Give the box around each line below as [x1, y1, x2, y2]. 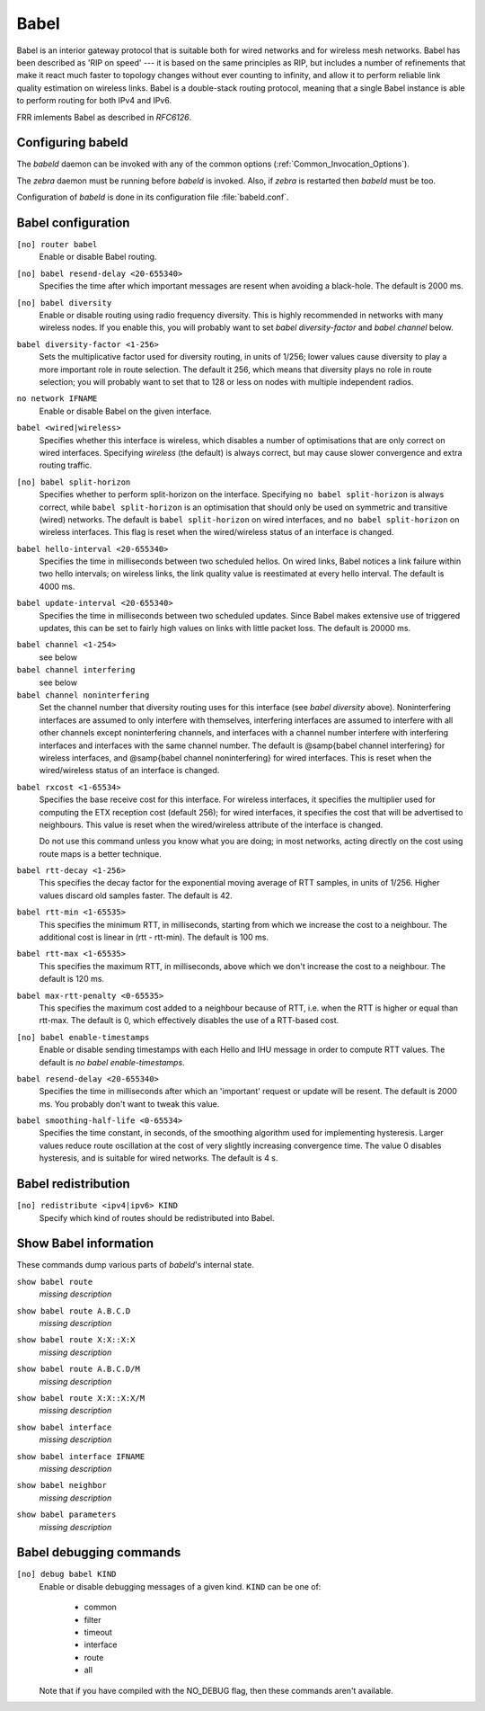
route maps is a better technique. [39, 848, 162, 859]
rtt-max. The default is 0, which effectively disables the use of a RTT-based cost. [39, 1015, 339, 1026]
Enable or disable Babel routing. [39, 252, 157, 263]
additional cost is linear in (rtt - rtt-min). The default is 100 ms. [39, 931, 269, 943]
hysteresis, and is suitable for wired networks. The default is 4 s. [39, 1153, 278, 1163]
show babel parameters [16, 1510, 117, 1519]
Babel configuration [16, 216, 130, 230]
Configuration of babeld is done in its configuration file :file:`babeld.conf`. [16, 192, 289, 202]
